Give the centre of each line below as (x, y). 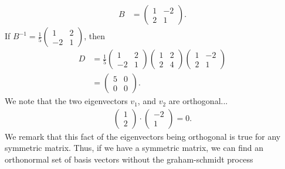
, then (95, 36)
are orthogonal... (198, 101)
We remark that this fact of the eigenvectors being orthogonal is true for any (143, 136)
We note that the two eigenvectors (66, 101)
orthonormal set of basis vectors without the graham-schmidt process (129, 159)
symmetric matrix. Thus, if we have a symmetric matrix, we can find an (134, 148)
